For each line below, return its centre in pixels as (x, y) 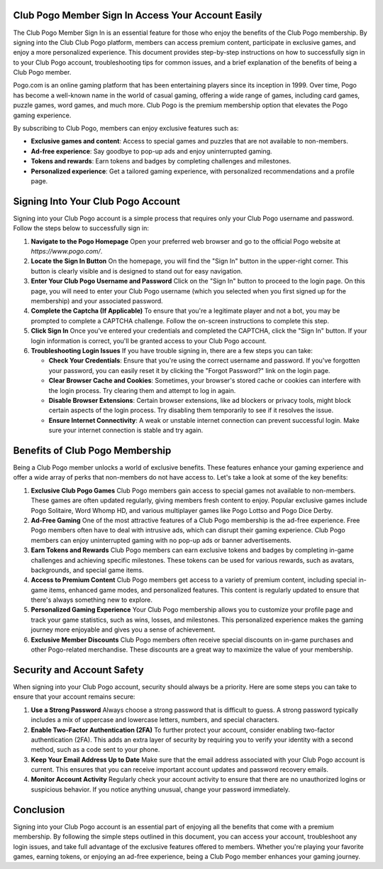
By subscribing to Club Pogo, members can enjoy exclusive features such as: (126, 129)
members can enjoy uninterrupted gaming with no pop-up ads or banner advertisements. (161, 540)
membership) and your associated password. (97, 301)
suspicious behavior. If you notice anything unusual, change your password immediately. (161, 789)
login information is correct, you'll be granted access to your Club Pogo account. (149, 340)
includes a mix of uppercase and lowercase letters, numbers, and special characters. (155, 720)
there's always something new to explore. (91, 600)
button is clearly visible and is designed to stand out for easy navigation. (137, 271)
